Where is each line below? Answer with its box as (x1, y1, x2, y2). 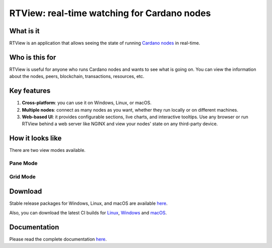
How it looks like (9, 134, 62, 143)
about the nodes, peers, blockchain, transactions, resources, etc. (9, 73, 145, 79)
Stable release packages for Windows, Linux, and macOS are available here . (9, 200, 168, 206)
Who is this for (9, 53, 56, 61)
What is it (9, 27, 40, 35)
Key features (9, 87, 50, 95)
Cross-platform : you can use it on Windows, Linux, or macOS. (22, 100, 152, 106)
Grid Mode (9, 173, 36, 180)
